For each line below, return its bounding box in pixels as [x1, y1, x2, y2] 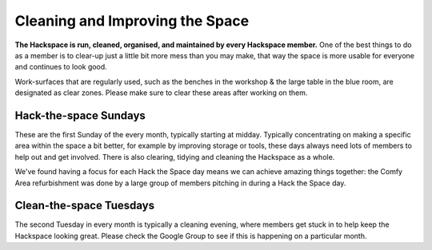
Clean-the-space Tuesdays [14, 199, 155, 212]
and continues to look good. [14, 62, 107, 72]
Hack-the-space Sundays [14, 109, 146, 122]
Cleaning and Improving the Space [14, 12, 250, 30]
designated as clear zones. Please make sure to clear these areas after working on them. [14, 88, 308, 97]
